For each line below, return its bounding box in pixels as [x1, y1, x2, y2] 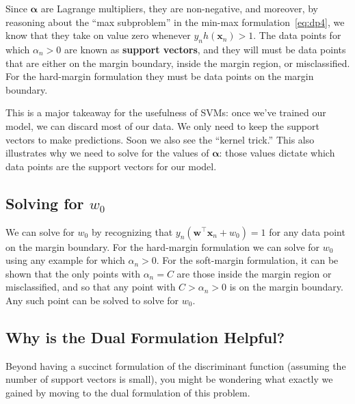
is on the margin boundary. [229, 280, 343, 294]
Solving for [5, 192, 84, 213]
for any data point [269, 224, 345, 239]
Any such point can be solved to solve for [5, 293, 179, 307]
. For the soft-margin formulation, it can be [156, 253, 339, 267]
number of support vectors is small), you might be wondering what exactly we [5, 372, 333, 386]
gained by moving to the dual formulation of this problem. [5, 385, 250, 399]
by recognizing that [91, 224, 173, 239]
